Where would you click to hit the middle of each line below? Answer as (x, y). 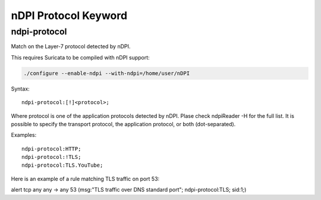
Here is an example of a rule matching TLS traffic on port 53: (85, 179)
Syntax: (20, 89)
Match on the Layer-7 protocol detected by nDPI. (71, 46)
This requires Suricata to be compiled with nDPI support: (80, 57)
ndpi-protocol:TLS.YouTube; (62, 165)
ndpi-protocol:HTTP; (51, 149)
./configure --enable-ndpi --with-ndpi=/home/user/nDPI (107, 73)
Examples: (24, 135)
